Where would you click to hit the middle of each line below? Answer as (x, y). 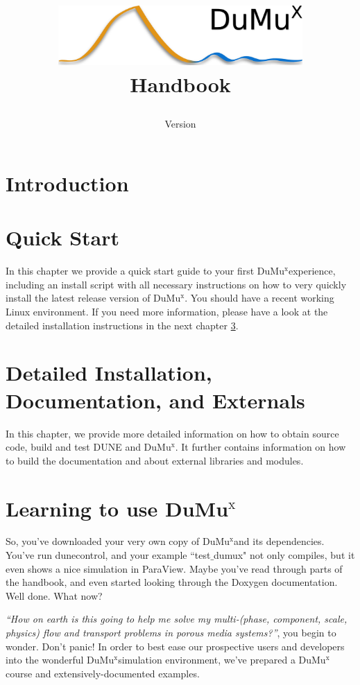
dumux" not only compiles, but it (284, 555)
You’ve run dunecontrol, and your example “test (108, 555)
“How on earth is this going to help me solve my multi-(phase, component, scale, (177, 619)
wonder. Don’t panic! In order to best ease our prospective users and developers (175, 646)
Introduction (67, 183)
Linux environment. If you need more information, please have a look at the (167, 312)
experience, (312, 271)
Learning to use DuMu (117, 508)
